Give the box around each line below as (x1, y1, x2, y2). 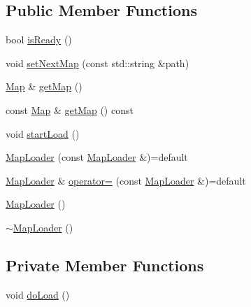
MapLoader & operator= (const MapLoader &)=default (6, 173, 246, 187)
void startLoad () (6, 126, 80, 141)
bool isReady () (6, 32, 72, 47)
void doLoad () (6, 287, 70, 301)
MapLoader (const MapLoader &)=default (6, 150, 188, 164)
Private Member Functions (6, 254, 204, 276)
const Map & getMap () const (6, 102, 134, 117)
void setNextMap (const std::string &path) (6, 55, 189, 70)
